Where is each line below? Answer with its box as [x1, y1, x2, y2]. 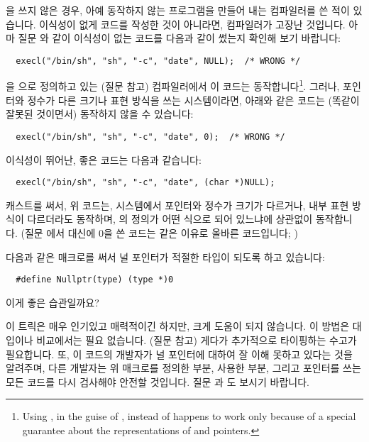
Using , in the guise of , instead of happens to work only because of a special [22, 409, 356, 424]
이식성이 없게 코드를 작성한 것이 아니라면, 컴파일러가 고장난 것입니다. [39, 16, 346, 31]
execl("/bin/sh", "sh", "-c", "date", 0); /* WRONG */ [16, 131, 285, 142]
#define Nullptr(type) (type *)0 [16, 275, 174, 285]
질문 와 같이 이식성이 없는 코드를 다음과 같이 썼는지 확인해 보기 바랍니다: [18, 31, 341, 45]
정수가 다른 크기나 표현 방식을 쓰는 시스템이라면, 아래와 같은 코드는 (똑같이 [27, 92, 360, 107]
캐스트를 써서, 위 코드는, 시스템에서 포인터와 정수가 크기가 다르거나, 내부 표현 [6, 197, 349, 212]
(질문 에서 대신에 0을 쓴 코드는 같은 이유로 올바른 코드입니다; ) [21, 225, 298, 240]
